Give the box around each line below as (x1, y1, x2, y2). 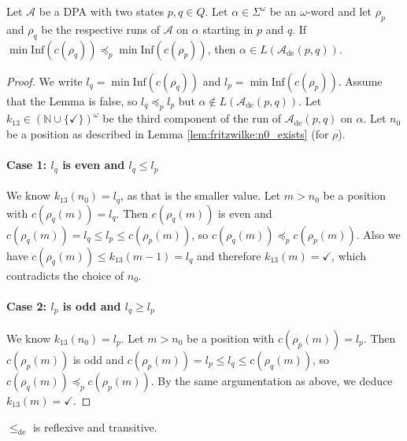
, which (331, 247, 367, 263)
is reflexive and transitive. (32, 418, 157, 435)
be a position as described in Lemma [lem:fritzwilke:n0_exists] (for (6, 125, 329, 141)
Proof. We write (6, 72, 83, 89)
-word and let (306, 3, 372, 19)
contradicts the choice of (6, 266, 124, 283)
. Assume (338, 72, 383, 89)
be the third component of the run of (102, 110, 282, 127)
